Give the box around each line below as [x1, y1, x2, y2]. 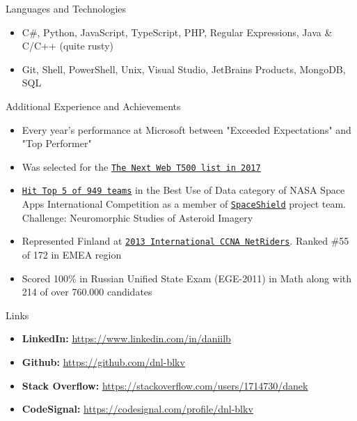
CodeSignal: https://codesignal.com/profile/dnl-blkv [22, 401, 253, 416]
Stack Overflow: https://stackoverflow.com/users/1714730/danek [22, 378, 308, 392]
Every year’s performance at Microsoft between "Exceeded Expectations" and [22, 122, 351, 137]
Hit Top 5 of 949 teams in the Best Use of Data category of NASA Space [22, 183, 345, 197]
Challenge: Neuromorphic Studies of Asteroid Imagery [22, 210, 253, 224]
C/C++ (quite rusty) [22, 38, 113, 53]
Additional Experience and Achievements [6, 98, 181, 113]
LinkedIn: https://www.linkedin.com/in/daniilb [22, 331, 231, 346]
